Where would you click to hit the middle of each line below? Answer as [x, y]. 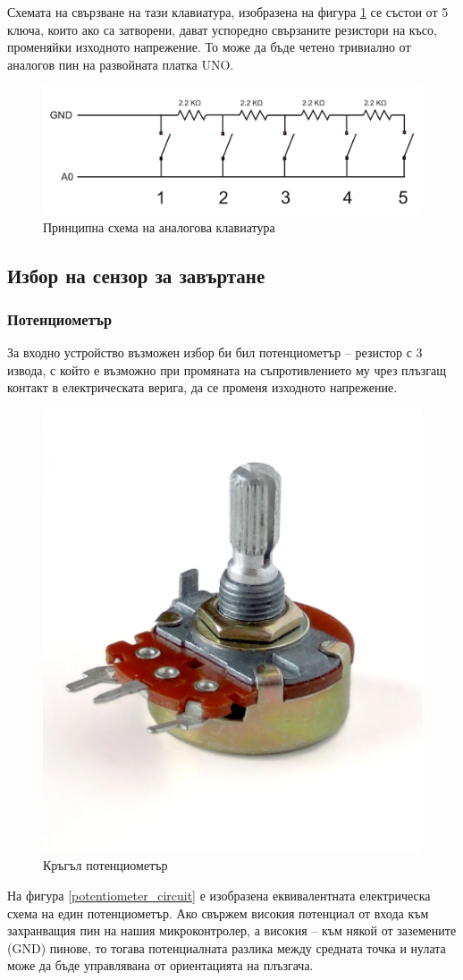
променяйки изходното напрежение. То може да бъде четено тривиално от [209, 47]
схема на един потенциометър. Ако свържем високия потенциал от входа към [218, 913]
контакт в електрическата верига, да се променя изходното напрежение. [202, 387]
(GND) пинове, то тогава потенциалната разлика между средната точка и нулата [227, 947]
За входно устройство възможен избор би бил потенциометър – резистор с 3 [215, 352]
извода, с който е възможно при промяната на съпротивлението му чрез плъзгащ [227, 369]
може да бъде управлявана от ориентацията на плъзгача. [160, 965]
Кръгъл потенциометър [105, 865]
